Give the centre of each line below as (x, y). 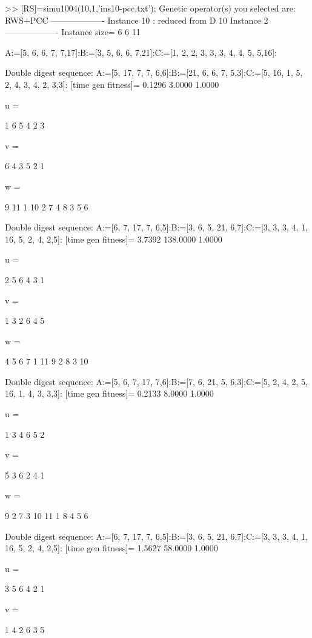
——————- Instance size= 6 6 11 (73, 32)
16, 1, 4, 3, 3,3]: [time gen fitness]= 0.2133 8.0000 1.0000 (109, 393)
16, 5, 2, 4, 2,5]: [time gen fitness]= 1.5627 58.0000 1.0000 (111, 548)
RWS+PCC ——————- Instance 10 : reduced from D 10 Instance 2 (137, 20)
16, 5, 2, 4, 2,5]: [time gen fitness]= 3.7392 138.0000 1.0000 (114, 239)
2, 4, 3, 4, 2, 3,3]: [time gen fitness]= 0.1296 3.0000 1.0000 (112, 84)
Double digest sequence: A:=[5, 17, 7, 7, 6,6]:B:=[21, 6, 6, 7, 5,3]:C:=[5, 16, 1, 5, (154, 72)
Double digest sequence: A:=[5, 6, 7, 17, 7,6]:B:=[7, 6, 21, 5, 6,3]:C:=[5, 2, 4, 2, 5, (156, 381)
